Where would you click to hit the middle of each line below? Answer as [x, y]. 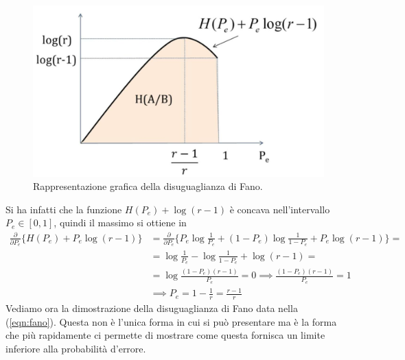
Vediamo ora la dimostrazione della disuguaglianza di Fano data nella [152, 308]
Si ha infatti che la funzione [64, 209]
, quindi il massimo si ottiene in [120, 223]
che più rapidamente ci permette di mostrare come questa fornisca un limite [165, 335]
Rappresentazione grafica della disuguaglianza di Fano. [148, 186]
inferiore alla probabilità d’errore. [76, 348]
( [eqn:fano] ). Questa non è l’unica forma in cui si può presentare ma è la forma [171, 321]
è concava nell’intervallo [280, 209]
